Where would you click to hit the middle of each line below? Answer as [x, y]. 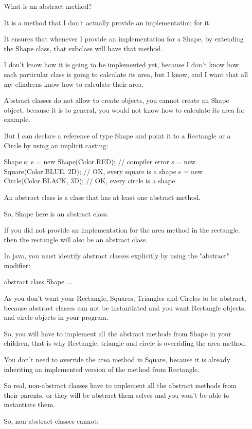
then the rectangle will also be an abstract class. [76, 239]
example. [17, 119]
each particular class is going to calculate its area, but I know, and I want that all [126, 74]
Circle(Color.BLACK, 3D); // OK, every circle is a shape [90, 181]
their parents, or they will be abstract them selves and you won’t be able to [117, 395]
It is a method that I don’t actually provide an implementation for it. [108, 22]
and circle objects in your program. [56, 317]
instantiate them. [29, 404]
